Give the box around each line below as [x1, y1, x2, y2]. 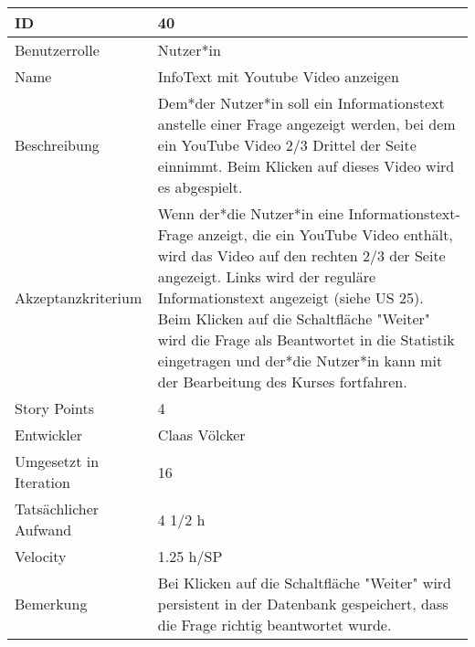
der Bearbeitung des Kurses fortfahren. [157, 371, 407, 392]
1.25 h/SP [157, 546, 223, 567]
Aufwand [15, 519, 72, 540]
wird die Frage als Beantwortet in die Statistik [157, 329, 455, 350]
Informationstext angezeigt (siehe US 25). [157, 287, 424, 308]
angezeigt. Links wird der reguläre [157, 266, 376, 287]
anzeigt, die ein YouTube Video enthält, [197, 224, 453, 245]
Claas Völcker [157, 424, 246, 445]
